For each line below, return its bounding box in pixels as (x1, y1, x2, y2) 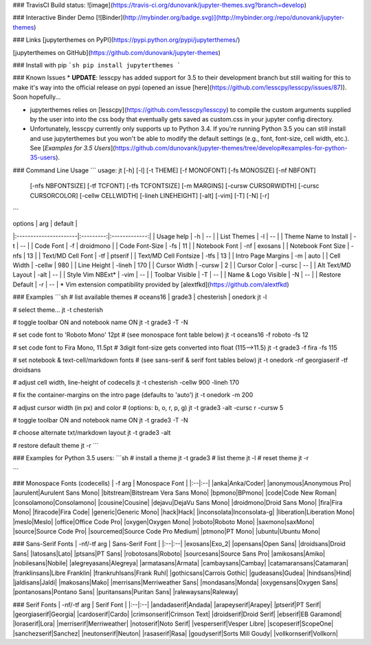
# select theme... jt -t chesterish (12, 306, 103, 314)
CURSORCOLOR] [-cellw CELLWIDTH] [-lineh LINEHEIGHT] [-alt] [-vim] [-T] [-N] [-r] (30, 191, 270, 199)
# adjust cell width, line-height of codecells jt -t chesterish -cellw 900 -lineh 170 (12, 378, 240, 386)
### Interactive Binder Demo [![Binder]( (12, 14, 125, 22)
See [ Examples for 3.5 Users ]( (30, 144, 115, 152)
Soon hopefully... (12, 93, 61, 101)
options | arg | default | (12, 220, 78, 228)
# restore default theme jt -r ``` (12, 441, 99, 449)
